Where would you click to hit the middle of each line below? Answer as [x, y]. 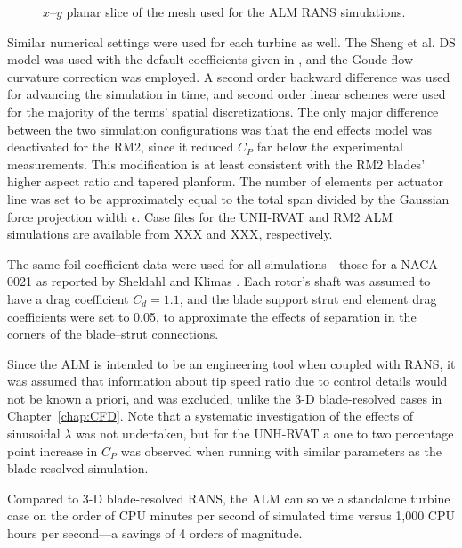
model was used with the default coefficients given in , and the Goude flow [211, 59]
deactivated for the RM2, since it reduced [121, 147]
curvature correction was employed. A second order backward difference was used [229, 76]
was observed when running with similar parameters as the [281, 450]
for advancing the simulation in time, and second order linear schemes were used [227, 94]
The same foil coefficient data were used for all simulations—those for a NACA [223, 263]
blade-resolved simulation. [78, 468]
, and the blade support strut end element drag [308, 298]
